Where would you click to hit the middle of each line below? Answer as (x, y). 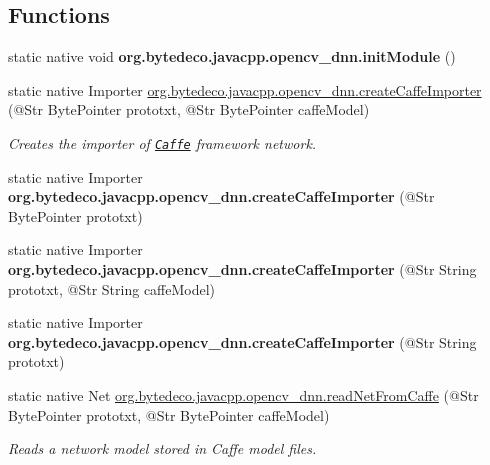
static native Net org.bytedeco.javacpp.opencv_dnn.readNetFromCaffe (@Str (243, 394)
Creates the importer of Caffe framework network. (162, 142)
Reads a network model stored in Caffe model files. (162, 448)
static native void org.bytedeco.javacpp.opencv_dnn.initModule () (232, 56)
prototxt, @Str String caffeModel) (112, 288)
